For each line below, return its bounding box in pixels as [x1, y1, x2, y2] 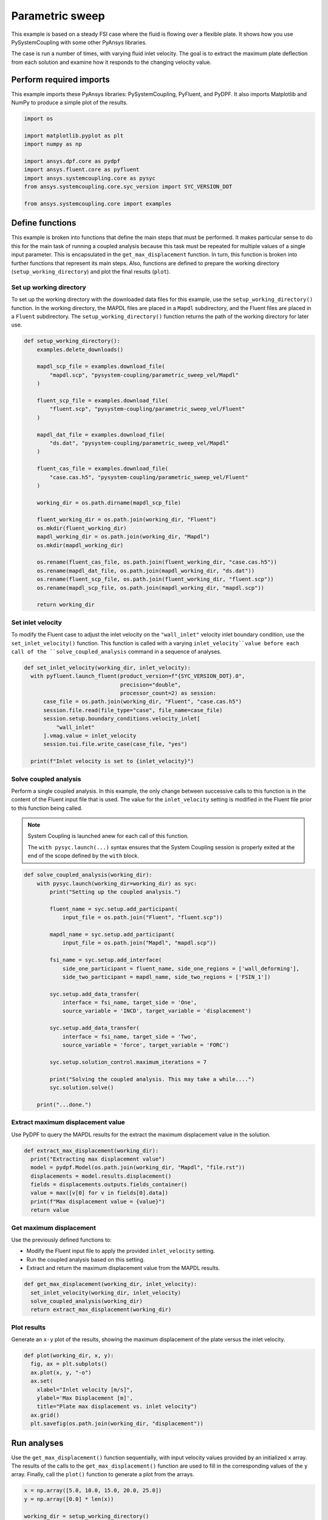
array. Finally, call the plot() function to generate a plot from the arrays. [11, 1471, 194, 1478]
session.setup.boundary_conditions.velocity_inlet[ [43, 715, 200, 722]
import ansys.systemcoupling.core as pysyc [24, 174, 156, 182]
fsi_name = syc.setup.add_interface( [49, 956, 162, 964]
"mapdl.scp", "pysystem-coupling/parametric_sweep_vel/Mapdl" [49, 371, 239, 378]
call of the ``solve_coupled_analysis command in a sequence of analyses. [11, 648, 222, 655]
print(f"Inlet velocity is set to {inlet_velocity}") [30, 758, 194, 765]
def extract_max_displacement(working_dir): [24, 1147, 159, 1154]
